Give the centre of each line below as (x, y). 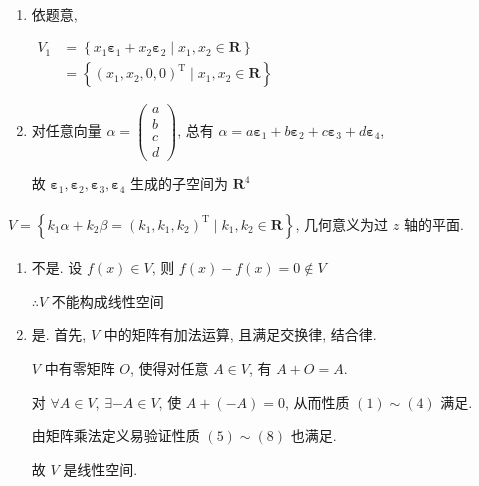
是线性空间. (100, 468)
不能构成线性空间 (107, 300)
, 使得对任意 (169, 368)
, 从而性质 (317, 401)
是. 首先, (59, 334)
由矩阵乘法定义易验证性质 (115, 435)
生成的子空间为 (179, 183)
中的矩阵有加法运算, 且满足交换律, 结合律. (240, 334)
